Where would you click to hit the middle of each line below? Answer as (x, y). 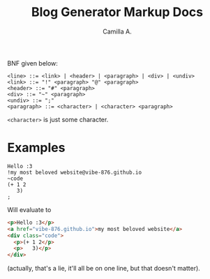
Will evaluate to (29, 209)
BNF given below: (32, 63)
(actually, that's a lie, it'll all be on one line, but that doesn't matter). (104, 269)
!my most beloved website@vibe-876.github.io (74, 172)
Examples (36, 148)
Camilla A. (117, 31)
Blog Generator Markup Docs (117, 12)
